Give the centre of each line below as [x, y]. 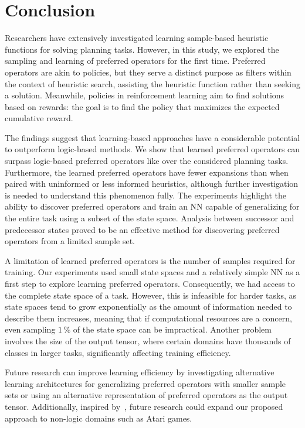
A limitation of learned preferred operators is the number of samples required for [150, 260]
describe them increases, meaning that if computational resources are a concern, [148, 318]
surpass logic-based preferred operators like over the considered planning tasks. [147, 161]
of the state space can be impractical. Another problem [172, 329]
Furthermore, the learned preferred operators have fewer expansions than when [147, 172]
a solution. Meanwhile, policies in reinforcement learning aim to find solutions [145, 95]
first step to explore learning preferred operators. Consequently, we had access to [150, 283]
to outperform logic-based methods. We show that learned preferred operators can [152, 149]
